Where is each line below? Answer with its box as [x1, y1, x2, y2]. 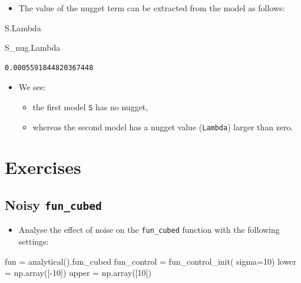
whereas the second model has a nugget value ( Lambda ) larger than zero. [32, 120, 293, 133]
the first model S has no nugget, [32, 100, 148, 113]
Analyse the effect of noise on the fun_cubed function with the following [18, 223, 280, 236]
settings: [18, 235, 49, 248]
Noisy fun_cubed [5, 196, 102, 214]
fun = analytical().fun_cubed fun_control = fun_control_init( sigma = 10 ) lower [5, 255, 297, 267]
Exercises [5, 155, 81, 179]
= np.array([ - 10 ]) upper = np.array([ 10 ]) [5, 266, 151, 279]
